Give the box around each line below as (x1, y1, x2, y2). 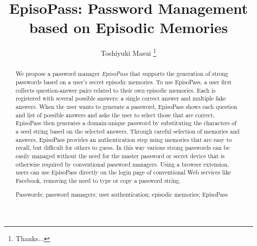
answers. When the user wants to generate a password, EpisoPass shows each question (15, 102, 237, 110)
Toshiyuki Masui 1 (101, 46, 156, 58)
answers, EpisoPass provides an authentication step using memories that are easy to (15, 135, 232, 143)
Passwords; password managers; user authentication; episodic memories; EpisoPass (15, 190, 228, 199)
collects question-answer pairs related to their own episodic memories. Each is (15, 86, 215, 94)
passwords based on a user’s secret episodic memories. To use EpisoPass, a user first (15, 78, 232, 86)
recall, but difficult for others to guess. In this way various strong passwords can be (15, 143, 230, 152)
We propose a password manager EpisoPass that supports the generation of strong (15, 70, 228, 78)
